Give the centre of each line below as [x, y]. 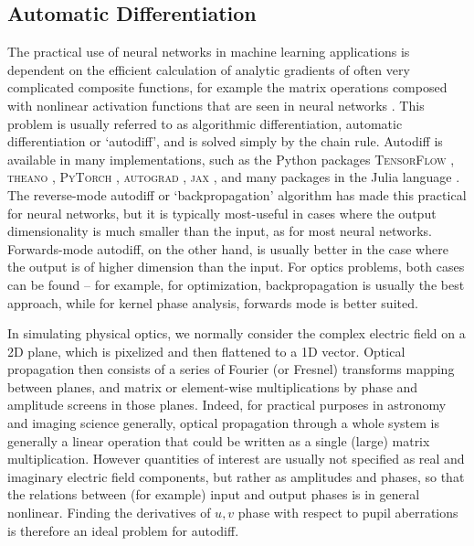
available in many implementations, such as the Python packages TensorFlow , [231, 159]
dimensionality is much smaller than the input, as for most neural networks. [220, 231]
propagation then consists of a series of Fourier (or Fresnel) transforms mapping [231, 369]
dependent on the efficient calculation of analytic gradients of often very [209, 69]
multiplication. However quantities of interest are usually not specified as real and [236, 459]
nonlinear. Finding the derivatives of [109, 513]
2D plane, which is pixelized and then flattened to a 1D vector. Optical [206, 351]
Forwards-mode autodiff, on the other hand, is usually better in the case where [228, 248]
